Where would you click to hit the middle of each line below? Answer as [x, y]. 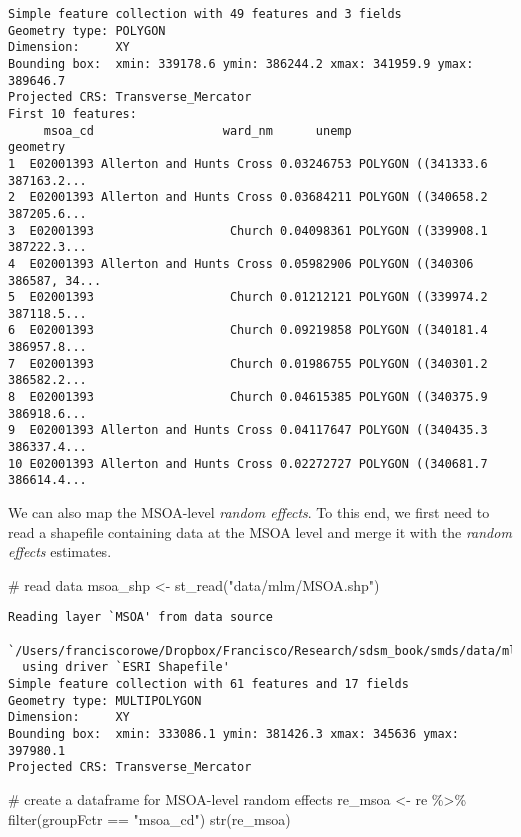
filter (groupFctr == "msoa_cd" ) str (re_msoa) [149, 818]
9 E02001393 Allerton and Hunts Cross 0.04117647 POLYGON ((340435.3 [248, 430]
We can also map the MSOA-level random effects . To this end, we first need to [249, 512]
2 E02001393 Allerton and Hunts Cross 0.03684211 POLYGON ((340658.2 [248, 197]
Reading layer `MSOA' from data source [140, 617]
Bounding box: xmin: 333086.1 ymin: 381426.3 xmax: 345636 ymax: [234, 734]
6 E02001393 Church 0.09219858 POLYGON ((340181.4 [248, 330]
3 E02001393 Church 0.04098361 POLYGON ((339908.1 [248, 230]
